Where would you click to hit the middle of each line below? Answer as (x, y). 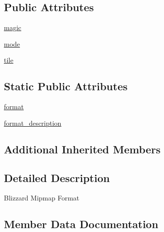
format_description (33, 123)
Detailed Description (57, 177)
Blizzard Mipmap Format (42, 198)
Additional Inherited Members (82, 149)
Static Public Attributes (66, 86)
